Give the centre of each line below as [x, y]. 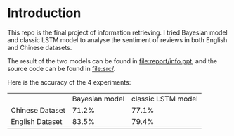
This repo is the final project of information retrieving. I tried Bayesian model [117, 32]
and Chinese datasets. [40, 47]
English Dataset [37, 121]
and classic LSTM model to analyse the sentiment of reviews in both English [117, 39]
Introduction [44, 13]
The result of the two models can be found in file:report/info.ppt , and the [112, 61]
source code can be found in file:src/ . [61, 68]
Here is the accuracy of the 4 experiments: [69, 82]
